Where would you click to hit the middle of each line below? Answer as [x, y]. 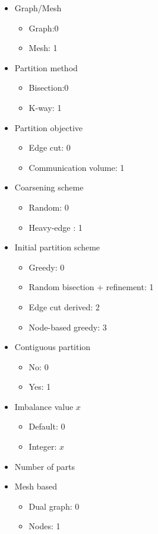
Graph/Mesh [38, 8]
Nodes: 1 [45, 526]
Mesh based [36, 486]
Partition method [46, 67]
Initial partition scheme [57, 247]
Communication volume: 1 [77, 167]
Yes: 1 [40, 387]
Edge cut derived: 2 [64, 306]
